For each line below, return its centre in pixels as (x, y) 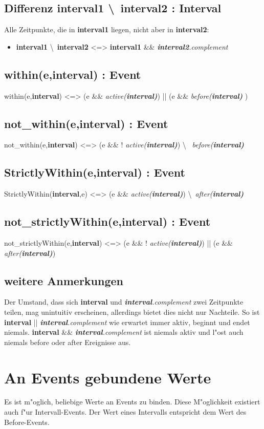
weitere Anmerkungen (64, 280)
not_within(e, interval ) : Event (86, 123)
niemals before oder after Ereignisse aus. (68, 342)
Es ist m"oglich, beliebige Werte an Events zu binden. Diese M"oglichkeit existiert (132, 402)
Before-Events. (27, 422)
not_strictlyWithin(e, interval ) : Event (107, 221)
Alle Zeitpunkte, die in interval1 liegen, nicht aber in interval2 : (107, 29)
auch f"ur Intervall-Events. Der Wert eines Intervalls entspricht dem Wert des (125, 412)
